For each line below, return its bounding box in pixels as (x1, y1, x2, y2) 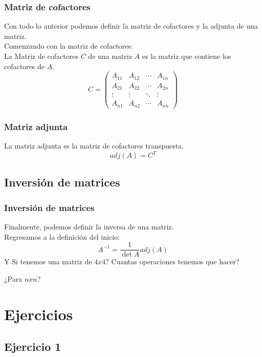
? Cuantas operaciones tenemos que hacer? (105, 256, 239, 267)
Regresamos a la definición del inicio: (4, 231, 120, 242)
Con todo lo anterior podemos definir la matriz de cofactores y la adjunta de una (4, 20, 258, 31)
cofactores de (4, 60, 45, 71)
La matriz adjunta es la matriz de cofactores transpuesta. (4, 140, 184, 151)
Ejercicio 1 (4, 339, 61, 354)
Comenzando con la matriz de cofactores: (4, 40, 133, 51)
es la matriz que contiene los (142, 51, 231, 61)
